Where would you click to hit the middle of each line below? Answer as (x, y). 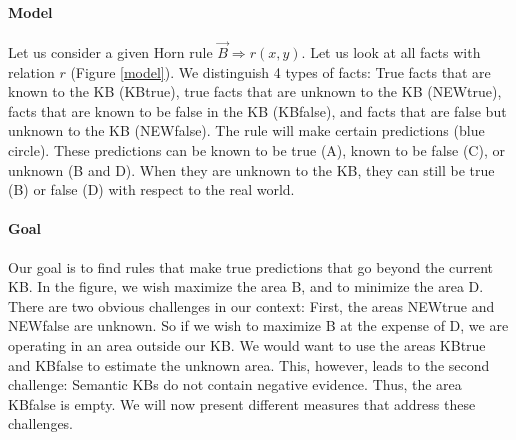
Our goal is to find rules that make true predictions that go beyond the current (251, 266)
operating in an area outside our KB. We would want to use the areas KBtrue (247, 344)
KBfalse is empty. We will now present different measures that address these (242, 403)
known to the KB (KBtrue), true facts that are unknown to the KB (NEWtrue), (255, 91)
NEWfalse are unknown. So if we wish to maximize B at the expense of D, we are (258, 325)
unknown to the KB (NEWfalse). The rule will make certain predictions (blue (246, 130)
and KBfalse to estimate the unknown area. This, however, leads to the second (249, 364)
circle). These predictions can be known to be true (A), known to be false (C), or (256, 149)
